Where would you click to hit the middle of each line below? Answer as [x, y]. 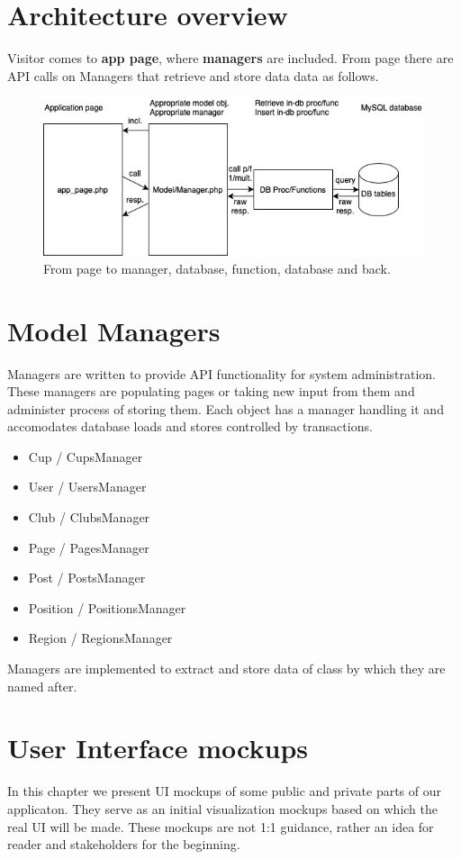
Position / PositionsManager [107, 607]
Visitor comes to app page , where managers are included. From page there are [230, 58]
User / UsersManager [87, 487]
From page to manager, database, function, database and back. [217, 268]
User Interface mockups [158, 748]
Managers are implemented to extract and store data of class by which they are [226, 669]
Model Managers [114, 330]
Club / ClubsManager [89, 517]
